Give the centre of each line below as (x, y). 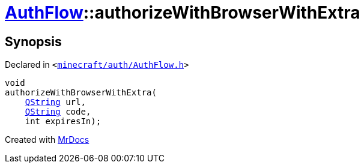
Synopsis (33, 41)
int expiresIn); (63, 121)
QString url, (55, 102)
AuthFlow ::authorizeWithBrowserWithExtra (183, 13)
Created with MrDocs (47, 140)
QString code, (58, 112)
